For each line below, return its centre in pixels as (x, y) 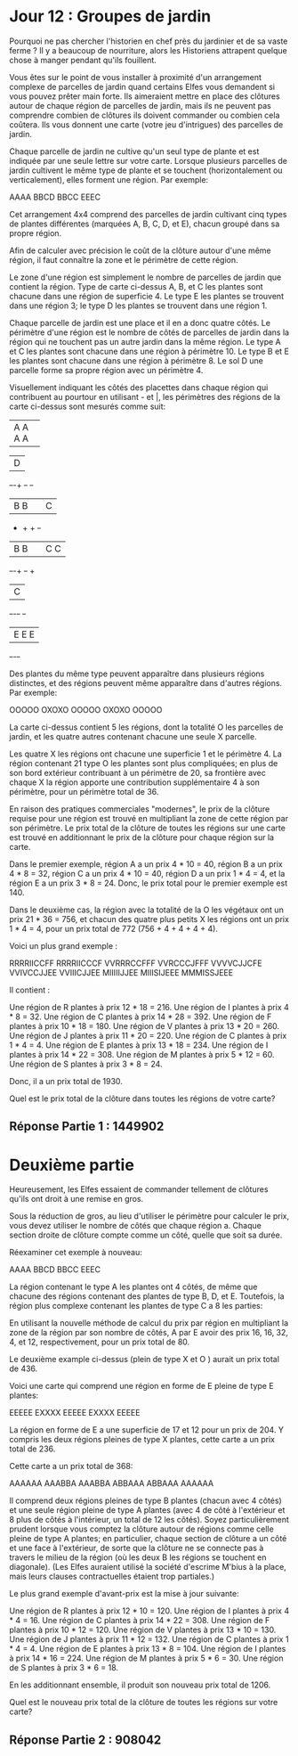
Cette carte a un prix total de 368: (71, 1466)
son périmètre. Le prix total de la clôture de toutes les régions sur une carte (148, 828)
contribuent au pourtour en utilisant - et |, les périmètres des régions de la (145, 396)
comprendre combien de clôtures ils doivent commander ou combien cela (145, 115)
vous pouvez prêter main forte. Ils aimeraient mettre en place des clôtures (145, 96)
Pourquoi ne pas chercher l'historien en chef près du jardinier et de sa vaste (149, 41)
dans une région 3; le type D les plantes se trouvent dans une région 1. (138, 306)
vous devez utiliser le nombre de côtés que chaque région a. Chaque (136, 1226)
